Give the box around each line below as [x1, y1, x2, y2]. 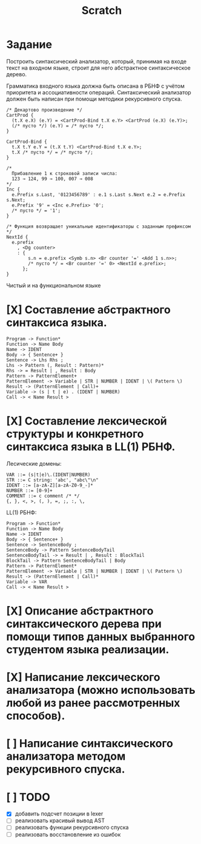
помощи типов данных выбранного [6, 630, 196, 644]
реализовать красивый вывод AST [15, 817, 105, 824]
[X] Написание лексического [6, 670, 160, 684]
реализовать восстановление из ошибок [15, 831, 121, 838]
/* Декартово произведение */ [6, 107, 83, 113]
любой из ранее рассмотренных [6, 696, 180, 710]
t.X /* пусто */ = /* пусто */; [12, 149, 94, 155]
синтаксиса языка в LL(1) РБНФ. [6, 440, 176, 454]
